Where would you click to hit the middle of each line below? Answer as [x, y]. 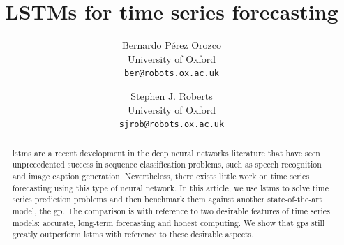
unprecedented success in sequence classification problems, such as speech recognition [167, 164]
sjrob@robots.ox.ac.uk [172, 125]
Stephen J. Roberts [172, 95]
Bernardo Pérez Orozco [172, 45]
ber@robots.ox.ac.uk [172, 74]
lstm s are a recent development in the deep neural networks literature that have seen [166, 153]
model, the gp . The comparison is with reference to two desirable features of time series [171, 210]
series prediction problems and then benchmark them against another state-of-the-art [167, 199]
